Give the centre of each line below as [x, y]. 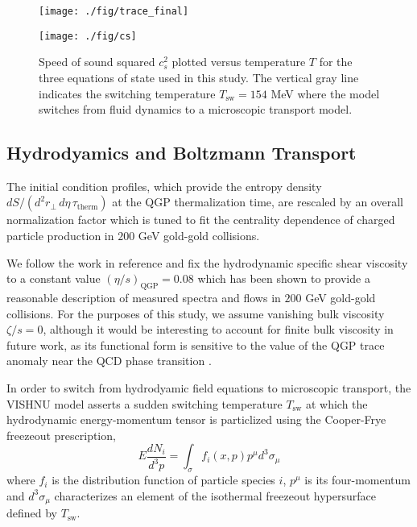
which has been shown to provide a [284, 278]
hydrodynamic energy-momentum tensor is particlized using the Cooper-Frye [196, 419]
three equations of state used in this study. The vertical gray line [199, 77]
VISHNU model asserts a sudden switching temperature [145, 403]
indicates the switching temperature [127, 93]
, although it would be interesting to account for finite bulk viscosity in [218, 329]
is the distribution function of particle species [163, 480]
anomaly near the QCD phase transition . [109, 361]
